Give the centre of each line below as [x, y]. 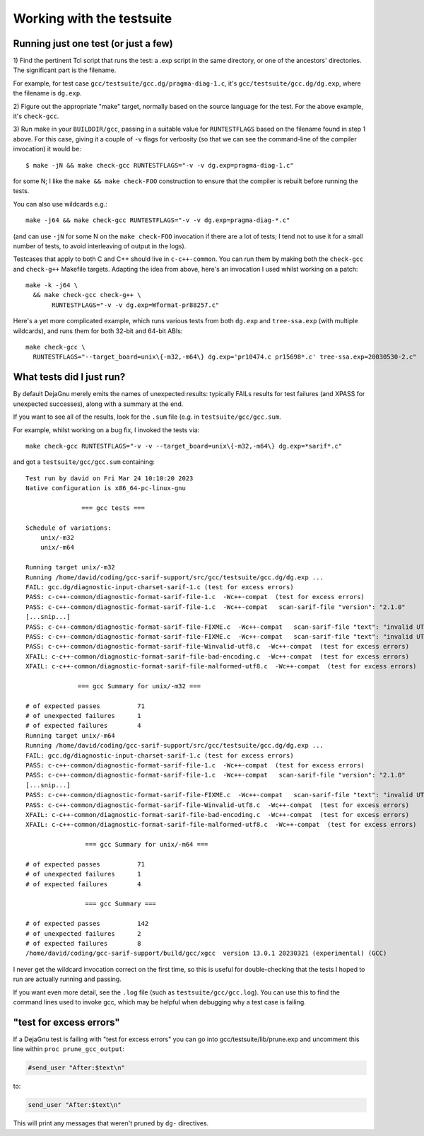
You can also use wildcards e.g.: [60, 204]
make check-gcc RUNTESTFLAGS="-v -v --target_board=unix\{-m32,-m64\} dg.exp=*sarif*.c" [184, 446]
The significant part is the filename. [65, 70]
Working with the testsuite [93, 18]
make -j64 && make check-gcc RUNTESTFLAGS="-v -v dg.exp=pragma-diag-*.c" [158, 220]
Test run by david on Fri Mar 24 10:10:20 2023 [110, 478]
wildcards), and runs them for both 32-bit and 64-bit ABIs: [98, 331]
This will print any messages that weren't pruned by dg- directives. [111, 1123]
